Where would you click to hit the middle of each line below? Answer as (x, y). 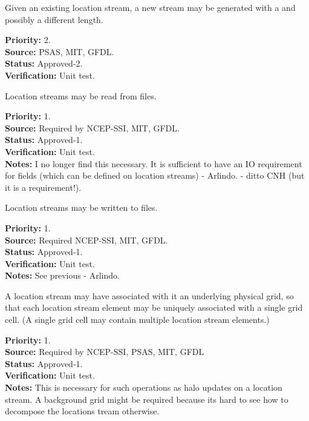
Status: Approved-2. (44, 63)
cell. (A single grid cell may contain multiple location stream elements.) (137, 320)
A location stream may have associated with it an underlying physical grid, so (149, 295)
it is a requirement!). (43, 187)
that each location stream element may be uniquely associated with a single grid (154, 307)
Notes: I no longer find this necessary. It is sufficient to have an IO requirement (154, 163)
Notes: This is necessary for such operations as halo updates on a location (144, 387)
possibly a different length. (54, 19)
